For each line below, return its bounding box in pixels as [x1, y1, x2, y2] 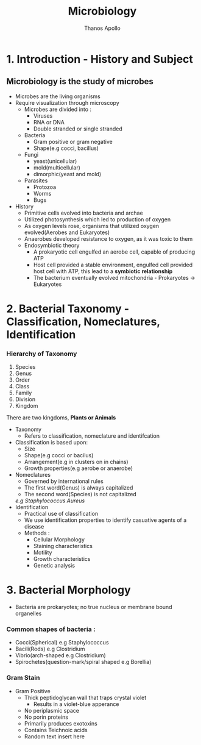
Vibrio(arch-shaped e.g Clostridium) [15, 652, 107, 659]
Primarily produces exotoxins [24, 719, 97, 727]
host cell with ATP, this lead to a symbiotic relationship [33, 267, 173, 275]
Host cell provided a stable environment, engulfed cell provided [33, 261, 193, 268]
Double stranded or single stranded [33, 125, 123, 132]
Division [15, 396, 35, 403]
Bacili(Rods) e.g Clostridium [15, 645, 85, 653]
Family [15, 389, 32, 397]
